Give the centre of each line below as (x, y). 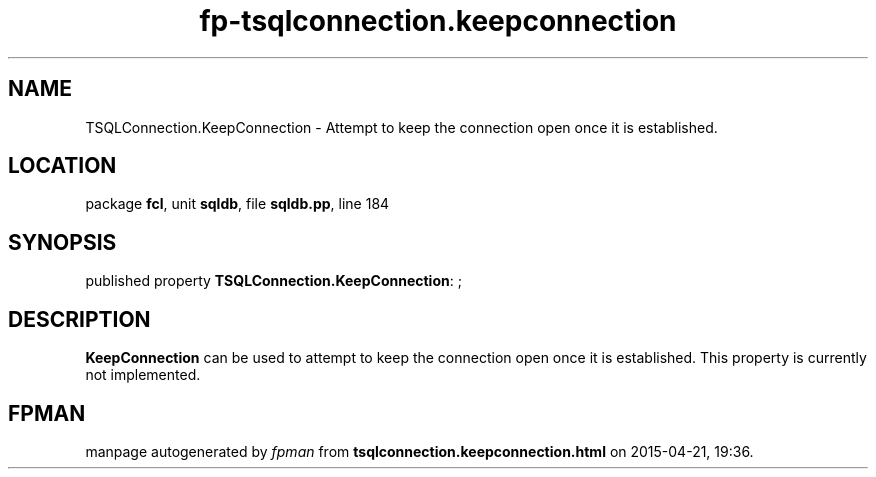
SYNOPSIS (62, 242)
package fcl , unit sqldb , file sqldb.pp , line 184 (237, 204)
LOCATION (62, 166)
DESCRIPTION (79, 319)
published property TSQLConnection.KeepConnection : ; (273, 281)
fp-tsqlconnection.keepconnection (438, 21)
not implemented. (143, 375)
